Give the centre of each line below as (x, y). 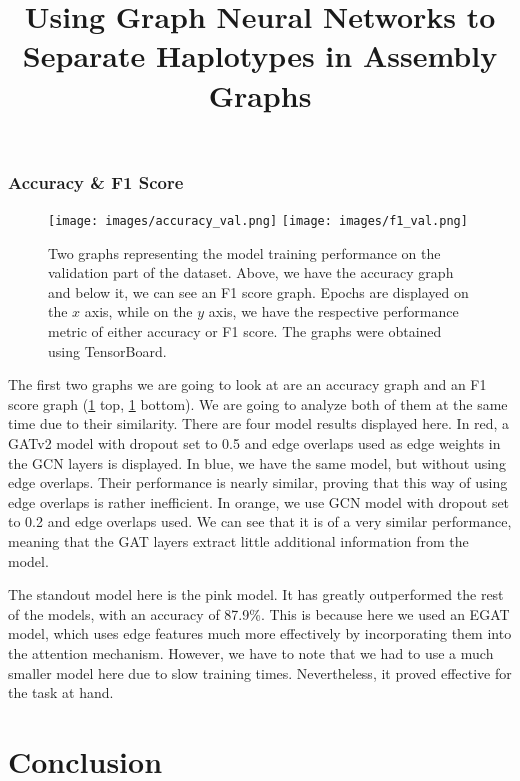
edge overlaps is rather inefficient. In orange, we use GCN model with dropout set (259, 501)
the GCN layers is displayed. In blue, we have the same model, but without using (257, 462)
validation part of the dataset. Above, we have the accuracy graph (251, 272)
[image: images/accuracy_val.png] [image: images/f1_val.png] (258, 221)
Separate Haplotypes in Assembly (260, 55)
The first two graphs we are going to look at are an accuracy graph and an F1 (247, 384)
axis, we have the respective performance (333, 311)
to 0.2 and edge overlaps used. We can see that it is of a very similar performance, (260, 521)
